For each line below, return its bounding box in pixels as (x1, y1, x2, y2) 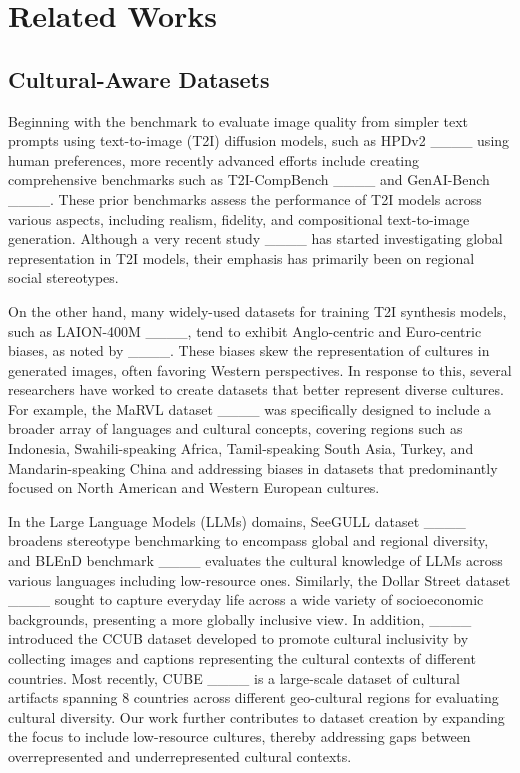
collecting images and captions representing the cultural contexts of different (8, 648, 476, 669)
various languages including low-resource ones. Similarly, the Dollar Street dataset (8, 569, 511, 590)
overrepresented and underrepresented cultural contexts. (8, 745, 352, 766)
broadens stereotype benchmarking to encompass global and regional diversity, (8, 530, 489, 551)
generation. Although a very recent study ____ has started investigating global (8, 228, 503, 249)
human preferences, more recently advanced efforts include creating (8, 149, 420, 170)
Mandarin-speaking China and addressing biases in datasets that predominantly (8, 457, 498, 478)
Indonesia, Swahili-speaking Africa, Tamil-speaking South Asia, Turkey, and (8, 438, 474, 459)
